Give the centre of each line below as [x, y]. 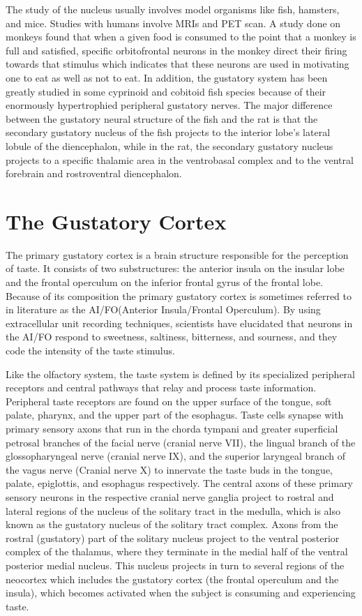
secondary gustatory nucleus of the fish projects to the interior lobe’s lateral [168, 132]
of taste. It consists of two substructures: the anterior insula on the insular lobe [175, 268]
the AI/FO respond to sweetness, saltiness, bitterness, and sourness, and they [172, 337]
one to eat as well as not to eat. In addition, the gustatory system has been [167, 77]
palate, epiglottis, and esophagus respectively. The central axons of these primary [180, 483]
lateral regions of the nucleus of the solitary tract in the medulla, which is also [173, 510]
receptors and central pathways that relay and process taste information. [161, 388]
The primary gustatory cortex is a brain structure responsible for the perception [177, 254]
